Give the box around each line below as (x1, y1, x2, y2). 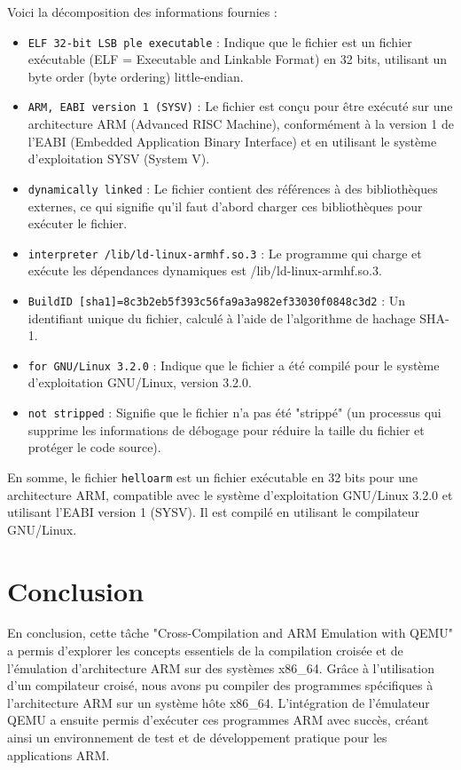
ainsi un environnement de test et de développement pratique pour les (7, 728, 387, 747)
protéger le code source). (27, 438, 161, 456)
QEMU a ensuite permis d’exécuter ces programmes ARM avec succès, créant (7, 710, 429, 729)
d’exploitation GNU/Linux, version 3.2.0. (27, 373, 252, 392)
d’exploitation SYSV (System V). (27, 149, 210, 168)
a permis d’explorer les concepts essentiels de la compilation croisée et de (7, 641, 403, 660)
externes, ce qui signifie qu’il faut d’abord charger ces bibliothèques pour (27, 196, 423, 215)
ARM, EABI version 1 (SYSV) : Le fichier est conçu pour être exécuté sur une (27, 97, 453, 115)
